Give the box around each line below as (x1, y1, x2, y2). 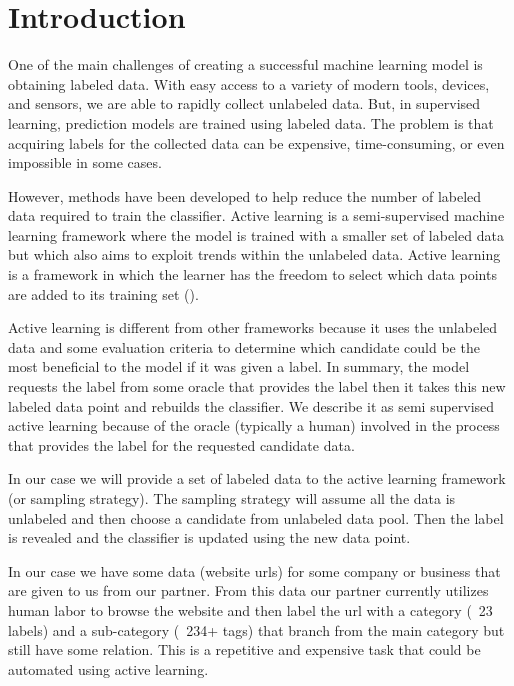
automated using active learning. (8, 658, 209, 679)
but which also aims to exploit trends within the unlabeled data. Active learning (8, 244, 501, 265)
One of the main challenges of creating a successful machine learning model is (8, 54, 483, 75)
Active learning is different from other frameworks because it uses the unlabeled (8, 317, 498, 338)
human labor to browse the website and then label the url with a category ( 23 (8, 599, 493, 620)
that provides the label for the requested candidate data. (8, 434, 355, 455)
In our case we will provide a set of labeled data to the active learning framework (8, 468, 506, 489)
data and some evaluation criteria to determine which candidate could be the (8, 336, 480, 357)
